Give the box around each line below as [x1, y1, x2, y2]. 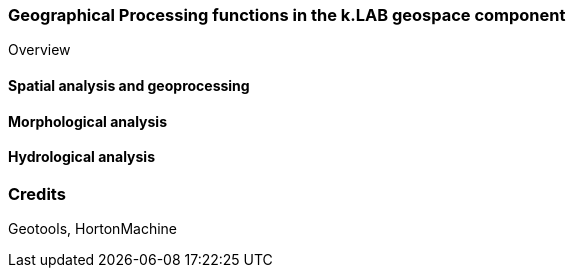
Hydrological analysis [8, 148, 155, 166]
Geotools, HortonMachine [8, 220, 177, 238]
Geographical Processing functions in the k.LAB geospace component [8, 5, 566, 25]
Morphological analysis [8, 112, 168, 130]
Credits [8, 183, 66, 204]
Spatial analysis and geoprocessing [8, 76, 250, 94]
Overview [8, 41, 71, 59]
